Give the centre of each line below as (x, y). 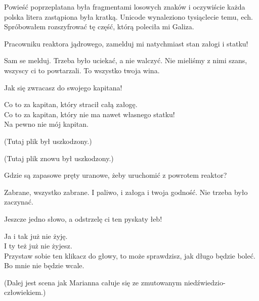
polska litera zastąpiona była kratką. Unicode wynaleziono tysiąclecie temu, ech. (128, 16)
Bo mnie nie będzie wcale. (44, 265)
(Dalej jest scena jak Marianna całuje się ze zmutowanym (93, 282)
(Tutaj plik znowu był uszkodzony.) (59, 158)
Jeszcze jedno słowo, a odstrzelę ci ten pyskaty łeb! (83, 218)
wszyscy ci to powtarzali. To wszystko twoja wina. (82, 70)
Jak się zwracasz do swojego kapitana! (63, 87)
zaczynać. (19, 202)
